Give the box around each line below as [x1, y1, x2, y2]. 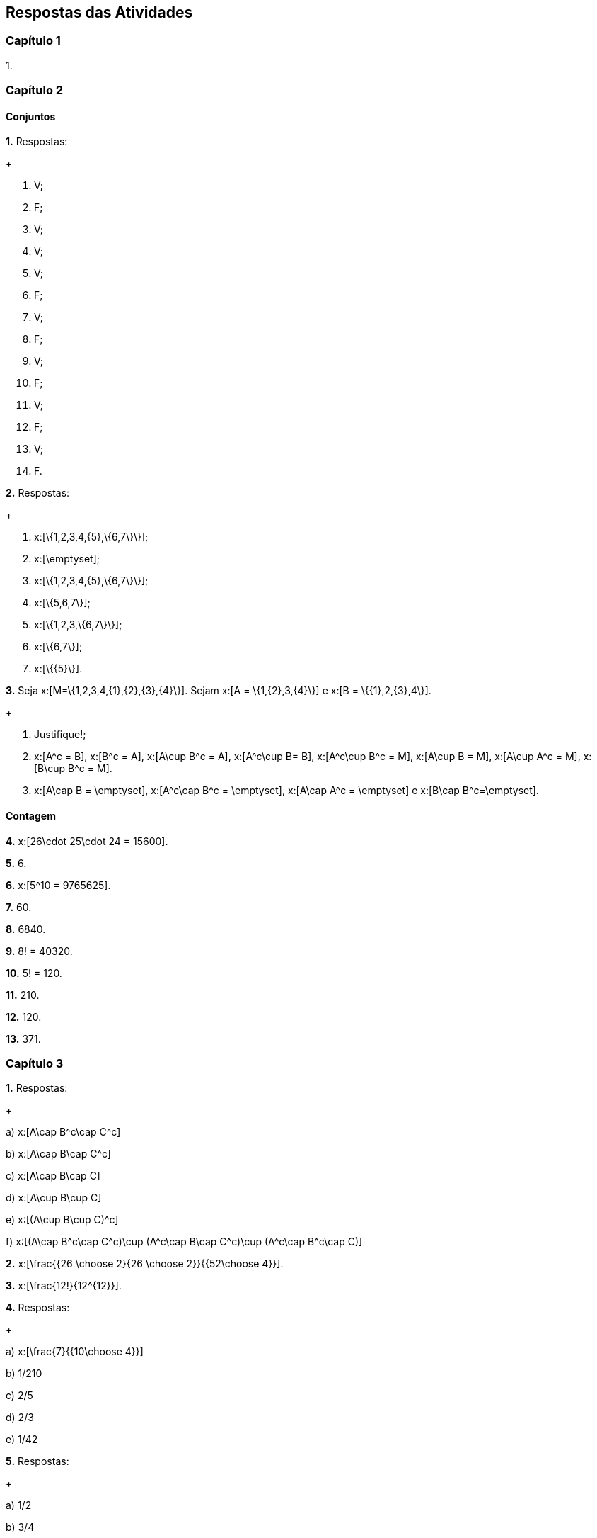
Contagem [6, 810, 56, 822]
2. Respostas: [6, 487, 70, 499]
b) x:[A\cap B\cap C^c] [6, 1148, 111, 1160]
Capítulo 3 [6, 1056, 64, 1070]
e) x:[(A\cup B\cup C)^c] [6, 1214, 119, 1226]
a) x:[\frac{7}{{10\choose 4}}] [6, 1345, 144, 1358]
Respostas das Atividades [6, 4, 193, 21]
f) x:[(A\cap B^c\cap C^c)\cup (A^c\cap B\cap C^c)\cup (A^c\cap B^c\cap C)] [6, 1236, 363, 1248]
